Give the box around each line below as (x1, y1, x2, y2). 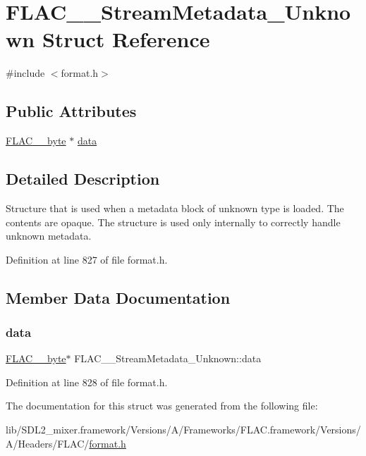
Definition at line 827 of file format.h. (6, 252, 168, 266)
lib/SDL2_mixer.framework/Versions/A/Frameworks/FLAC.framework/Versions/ (6, 422, 361, 437)
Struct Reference (42, 25, 210, 54)
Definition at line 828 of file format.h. (6, 374, 168, 389)
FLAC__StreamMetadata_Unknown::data (74, 351, 262, 366)
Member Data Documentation (6, 286, 231, 308)
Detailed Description (6, 168, 160, 190)
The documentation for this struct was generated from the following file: (6, 398, 318, 413)
